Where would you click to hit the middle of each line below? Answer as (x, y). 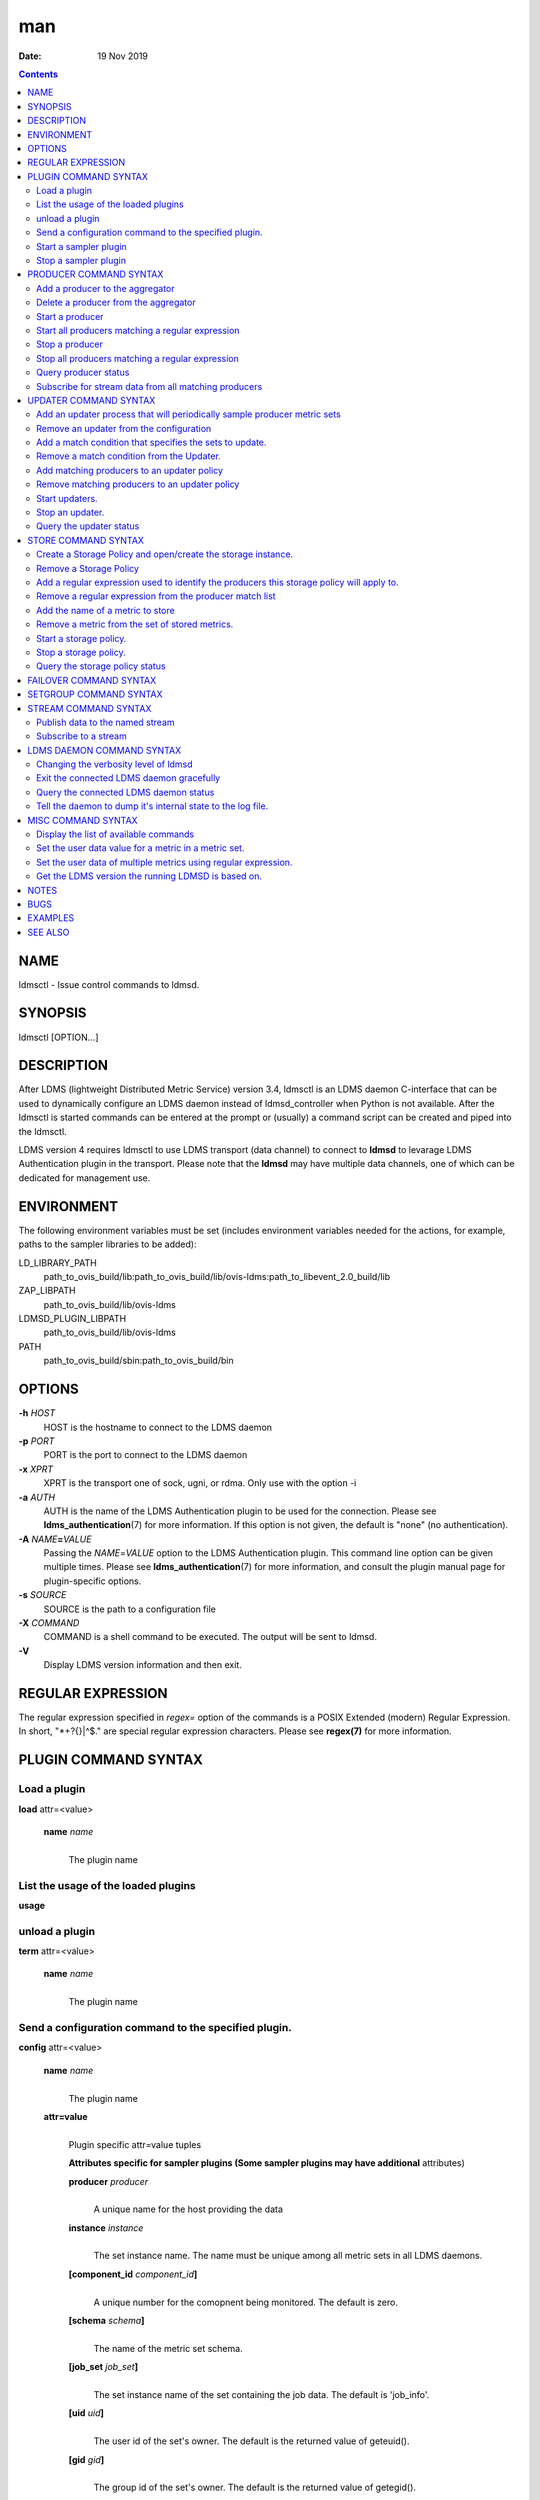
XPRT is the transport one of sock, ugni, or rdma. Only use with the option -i (200, 1483)
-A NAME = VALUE (55, 1539)
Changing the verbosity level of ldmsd (115, 764)
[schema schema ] (106, 2321)
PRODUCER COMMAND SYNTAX (95, 274)
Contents (38, 74)
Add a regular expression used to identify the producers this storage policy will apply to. (217, 582)
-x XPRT (36, 1469)
